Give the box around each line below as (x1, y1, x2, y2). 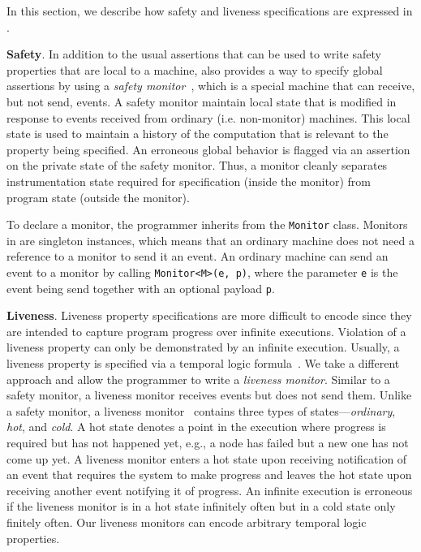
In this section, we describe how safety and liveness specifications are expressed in (6, 2, 413, 19)
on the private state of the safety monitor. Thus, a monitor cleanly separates (6, 157, 388, 174)
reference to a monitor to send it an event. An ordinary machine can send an (6, 248, 389, 265)
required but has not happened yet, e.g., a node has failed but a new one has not (6, 434, 409, 451)
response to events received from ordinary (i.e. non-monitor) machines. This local (6, 109, 410, 126)
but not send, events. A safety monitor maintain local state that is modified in (6, 93, 397, 110)
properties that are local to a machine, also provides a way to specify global (6, 61, 383, 78)
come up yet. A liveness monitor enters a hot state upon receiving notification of (6, 450, 407, 467)
